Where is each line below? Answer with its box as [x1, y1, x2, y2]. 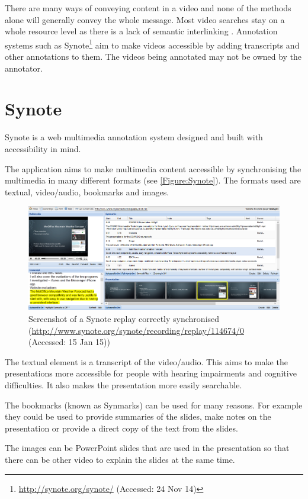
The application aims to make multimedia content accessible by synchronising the [5, 162, 301, 175]
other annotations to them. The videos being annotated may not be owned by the [5, 50, 302, 63]
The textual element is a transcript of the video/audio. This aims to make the [5, 355, 288, 368]
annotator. [5, 62, 43, 74]
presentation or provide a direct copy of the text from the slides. [5, 421, 238, 434]
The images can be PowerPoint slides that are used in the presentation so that [5, 442, 290, 454]
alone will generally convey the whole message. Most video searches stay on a [5, 13, 285, 25]
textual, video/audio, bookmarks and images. [5, 185, 169, 198]
